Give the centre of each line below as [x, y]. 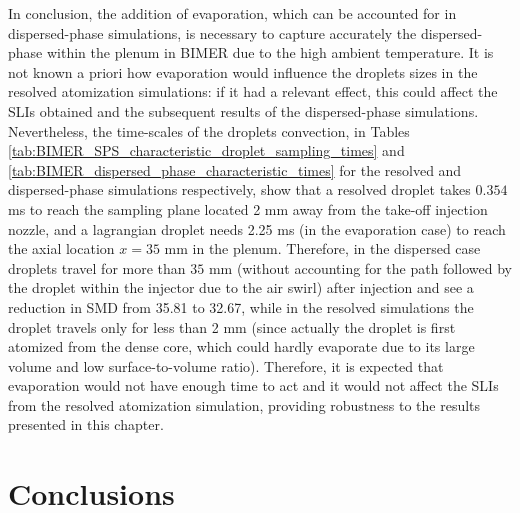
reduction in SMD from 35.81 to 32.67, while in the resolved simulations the [241, 306]
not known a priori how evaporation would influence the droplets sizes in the [243, 71]
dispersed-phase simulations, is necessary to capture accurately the [212, 32]
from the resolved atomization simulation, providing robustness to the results [244, 404]
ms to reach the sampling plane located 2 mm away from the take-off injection [248, 208]
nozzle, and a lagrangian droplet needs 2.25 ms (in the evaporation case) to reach [257, 228]
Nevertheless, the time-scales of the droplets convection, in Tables [209, 130]
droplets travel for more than [97, 267]
